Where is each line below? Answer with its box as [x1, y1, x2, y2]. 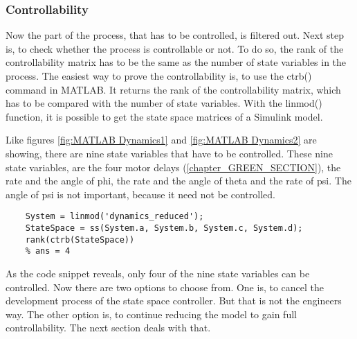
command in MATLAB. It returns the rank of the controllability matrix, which [6, 82, 341, 96]
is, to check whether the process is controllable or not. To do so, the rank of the [6, 41, 344, 55]
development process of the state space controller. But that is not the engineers [6, 293, 342, 308]
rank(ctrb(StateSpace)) [25, 234, 135, 245]
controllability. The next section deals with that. [6, 320, 211, 335]
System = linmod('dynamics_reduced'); [25, 211, 204, 222]
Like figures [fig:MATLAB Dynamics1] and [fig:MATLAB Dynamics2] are [6, 132, 317, 147]
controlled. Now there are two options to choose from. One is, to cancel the [6, 279, 324, 294]
